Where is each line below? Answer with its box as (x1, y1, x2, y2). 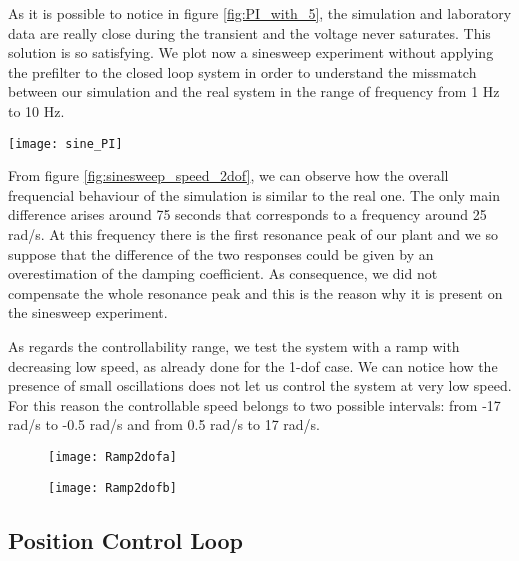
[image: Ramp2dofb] (48, 480, 177, 495)
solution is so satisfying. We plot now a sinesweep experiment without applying (8, 42, 494, 63)
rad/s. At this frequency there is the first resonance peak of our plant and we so (8, 224, 498, 244)
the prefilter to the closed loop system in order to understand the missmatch (8, 61, 477, 82)
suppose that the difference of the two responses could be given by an (8, 243, 434, 264)
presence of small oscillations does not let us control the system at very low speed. (8, 375, 512, 396)
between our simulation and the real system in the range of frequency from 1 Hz (8, 81, 500, 102)
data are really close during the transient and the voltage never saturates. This (8, 22, 491, 43)
